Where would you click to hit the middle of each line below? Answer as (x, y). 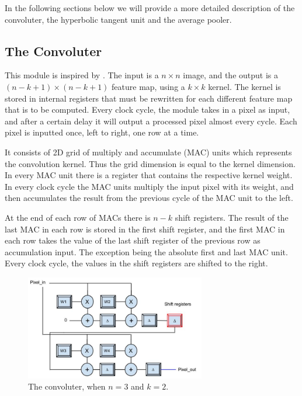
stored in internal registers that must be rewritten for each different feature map (149, 98)
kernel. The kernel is (244, 86)
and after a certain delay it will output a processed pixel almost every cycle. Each (151, 121)
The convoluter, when (67, 386)
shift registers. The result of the (232, 217)
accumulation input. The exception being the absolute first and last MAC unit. (146, 251)
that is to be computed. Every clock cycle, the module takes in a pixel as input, (147, 110)
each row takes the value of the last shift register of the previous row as (133, 240)
